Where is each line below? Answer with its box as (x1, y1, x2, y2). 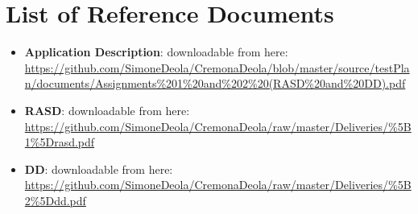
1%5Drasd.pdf (24, 134, 95, 150)
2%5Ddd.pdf (24, 191, 86, 208)
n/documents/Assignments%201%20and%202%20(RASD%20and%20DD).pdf (24, 75, 406, 92)
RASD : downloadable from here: (24, 101, 190, 118)
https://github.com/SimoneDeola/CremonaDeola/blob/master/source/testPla (24, 59, 410, 76)
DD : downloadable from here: (24, 160, 173, 177)
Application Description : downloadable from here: (24, 43, 288, 60)
